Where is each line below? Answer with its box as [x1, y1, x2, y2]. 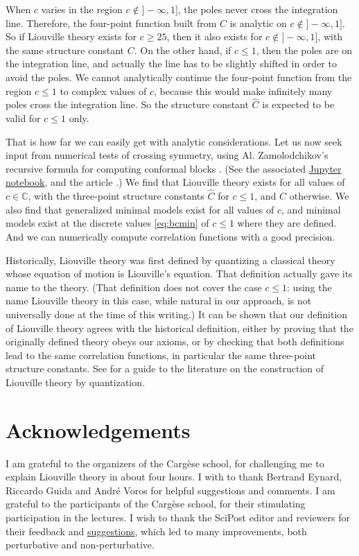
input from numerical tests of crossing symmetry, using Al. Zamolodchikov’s [6, 148, 329, 162]
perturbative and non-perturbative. [6, 537, 155, 552]
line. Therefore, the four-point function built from [6, 15, 217, 30]
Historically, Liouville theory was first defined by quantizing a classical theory [6, 252, 335, 267]
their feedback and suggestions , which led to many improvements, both [6, 523, 307, 538]
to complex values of [60, 83, 147, 98]
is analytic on [229, 15, 287, 30]
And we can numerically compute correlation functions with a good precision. [6, 229, 335, 243]
